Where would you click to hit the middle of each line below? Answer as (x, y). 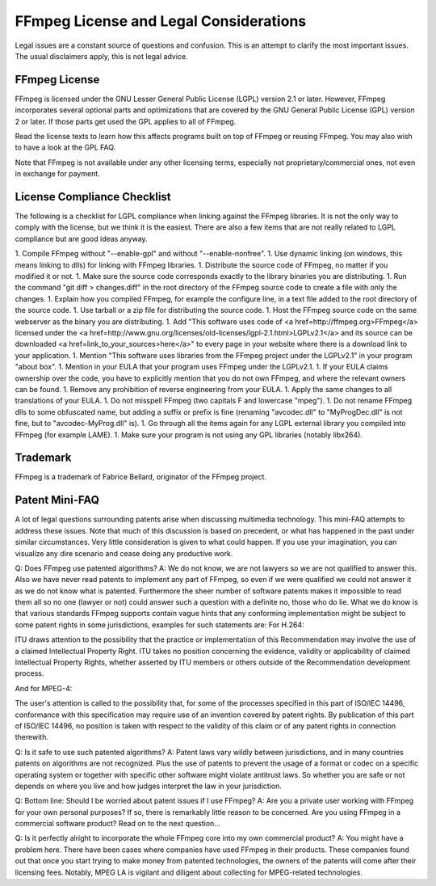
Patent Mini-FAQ (57, 500)
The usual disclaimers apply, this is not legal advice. (102, 56)
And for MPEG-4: (44, 688)
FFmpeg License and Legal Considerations (161, 21)
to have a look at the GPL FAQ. (65, 148)
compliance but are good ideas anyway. (82, 238)
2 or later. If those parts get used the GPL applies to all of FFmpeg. (126, 121)
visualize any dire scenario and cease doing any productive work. (124, 553)
